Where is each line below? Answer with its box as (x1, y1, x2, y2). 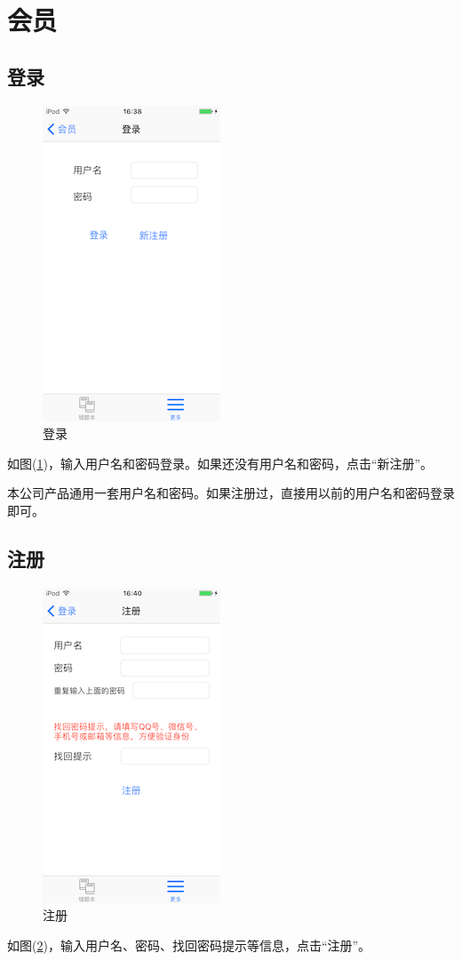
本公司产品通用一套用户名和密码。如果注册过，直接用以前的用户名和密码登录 (7, 484, 455, 502)
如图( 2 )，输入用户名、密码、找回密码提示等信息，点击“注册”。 (7, 935, 371, 954)
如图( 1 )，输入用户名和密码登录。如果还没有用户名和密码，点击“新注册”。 (7, 453, 434, 472)
